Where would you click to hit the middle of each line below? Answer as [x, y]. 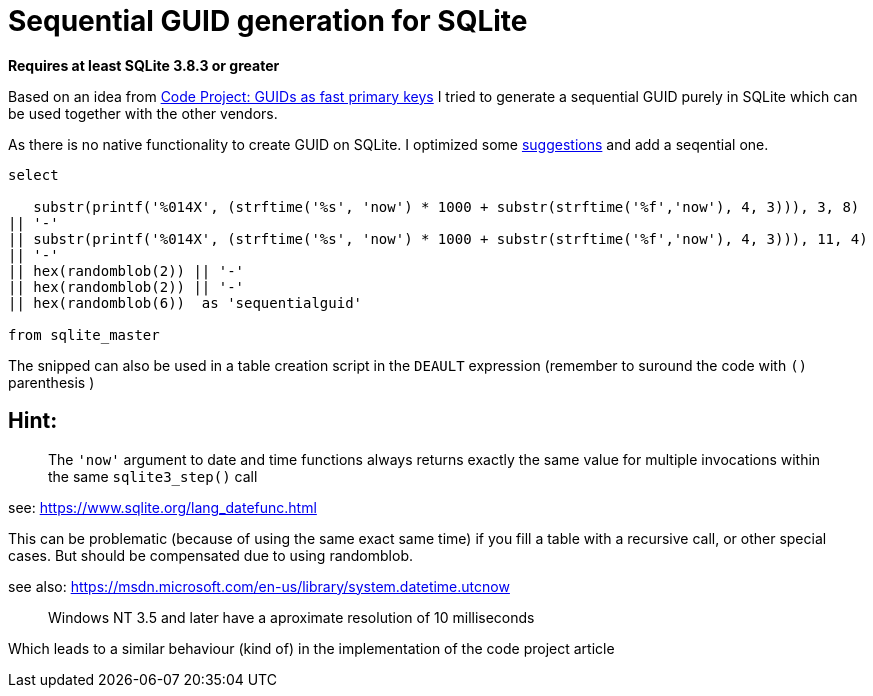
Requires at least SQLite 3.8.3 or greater [144, 65]
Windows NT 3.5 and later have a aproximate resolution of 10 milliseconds [291, 617]
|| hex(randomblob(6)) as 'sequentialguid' [185, 302]
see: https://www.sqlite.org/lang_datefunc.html [162, 507]
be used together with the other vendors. [143, 113]
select [33, 174]
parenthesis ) [51, 382]
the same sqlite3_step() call [153, 476]
